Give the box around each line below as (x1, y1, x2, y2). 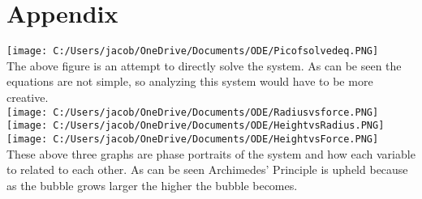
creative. (6, 88, 49, 105)
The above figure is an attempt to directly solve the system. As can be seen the (6, 57, 402, 74)
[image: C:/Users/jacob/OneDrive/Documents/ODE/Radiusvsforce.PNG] (6, 106, 379, 118)
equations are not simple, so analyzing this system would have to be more (6, 73, 373, 90)
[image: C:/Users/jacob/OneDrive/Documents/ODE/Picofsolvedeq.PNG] (6, 45, 379, 57)
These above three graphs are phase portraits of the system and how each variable (6, 145, 416, 162)
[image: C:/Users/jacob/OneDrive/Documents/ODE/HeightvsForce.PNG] (6, 133, 379, 145)
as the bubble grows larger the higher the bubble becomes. (6, 176, 298, 193)
